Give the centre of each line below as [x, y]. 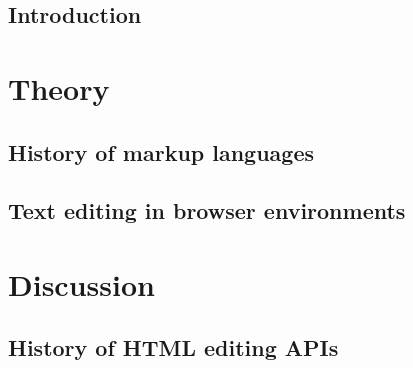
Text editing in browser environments [207, 210]
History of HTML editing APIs [173, 347]
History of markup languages [161, 151]
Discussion [81, 283]
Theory [59, 87]
